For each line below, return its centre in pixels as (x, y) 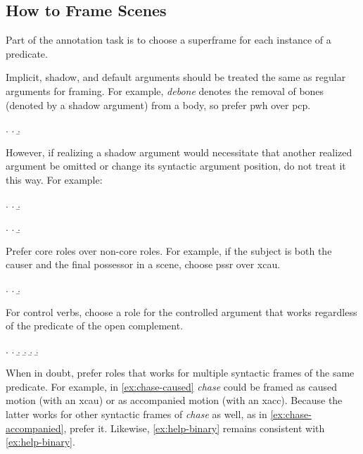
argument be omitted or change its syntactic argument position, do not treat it (176, 166)
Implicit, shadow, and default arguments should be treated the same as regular (176, 77)
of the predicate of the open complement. (95, 326)
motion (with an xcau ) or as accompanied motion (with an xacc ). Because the (174, 400)
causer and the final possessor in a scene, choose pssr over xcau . (143, 264)
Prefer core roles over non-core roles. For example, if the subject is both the (169, 250)
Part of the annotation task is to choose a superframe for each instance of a (168, 40)
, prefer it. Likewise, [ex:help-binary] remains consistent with (194, 428)
